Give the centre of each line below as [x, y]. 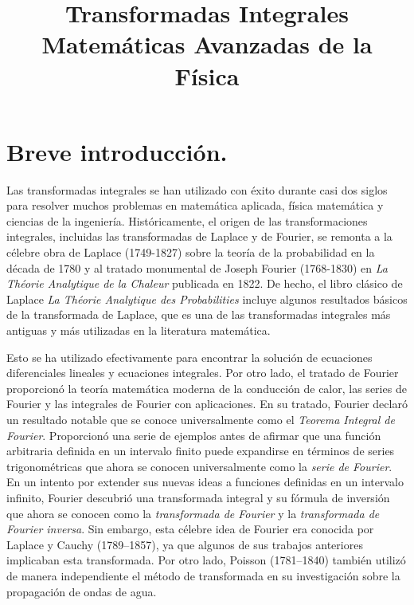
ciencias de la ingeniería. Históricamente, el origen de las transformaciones [187, 220]
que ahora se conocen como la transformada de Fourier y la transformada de [193, 513]
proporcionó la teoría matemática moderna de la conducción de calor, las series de [207, 388]
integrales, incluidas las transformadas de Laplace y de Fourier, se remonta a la [199, 236]
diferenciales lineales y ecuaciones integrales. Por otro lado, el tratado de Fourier [203, 373]
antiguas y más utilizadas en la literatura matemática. [139, 330]
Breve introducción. [117, 151]
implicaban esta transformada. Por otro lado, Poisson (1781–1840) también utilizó [206, 560]
